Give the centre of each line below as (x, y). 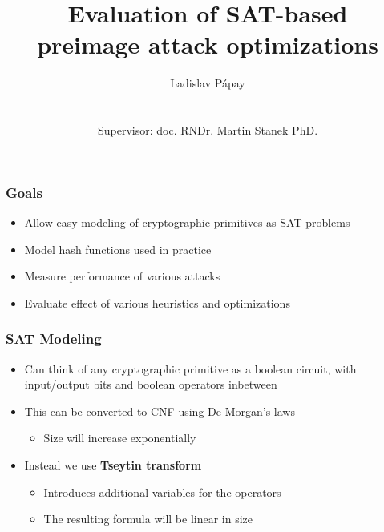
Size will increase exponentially (120, 438)
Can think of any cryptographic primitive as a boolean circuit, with (190, 368)
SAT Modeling (54, 339)
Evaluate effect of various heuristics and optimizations (157, 302)
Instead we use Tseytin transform (113, 464)
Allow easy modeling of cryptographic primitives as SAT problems (187, 222)
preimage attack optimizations (208, 44)
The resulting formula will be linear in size (148, 519)
